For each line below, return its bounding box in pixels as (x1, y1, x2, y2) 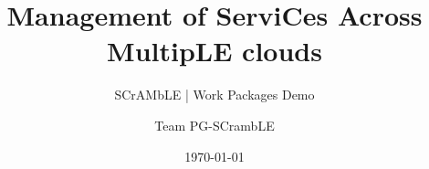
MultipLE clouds (107, 32, 322, 69)
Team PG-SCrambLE (154, 115, 275, 134)
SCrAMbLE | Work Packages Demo (114, 85, 315, 104)
